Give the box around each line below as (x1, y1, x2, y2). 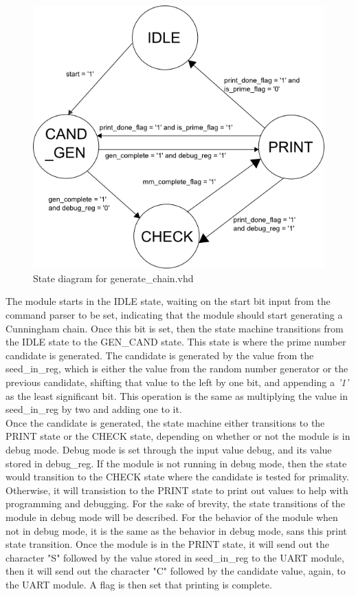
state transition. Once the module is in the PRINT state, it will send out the (5, 537, 329, 551)
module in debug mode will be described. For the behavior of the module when (5, 509, 338, 524)
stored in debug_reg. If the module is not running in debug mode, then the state (5, 456, 347, 470)
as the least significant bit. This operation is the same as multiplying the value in (5, 388, 348, 403)
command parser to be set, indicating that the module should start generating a (5, 308, 343, 321)
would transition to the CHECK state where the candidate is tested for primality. (5, 469, 349, 484)
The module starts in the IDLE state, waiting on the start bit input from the (5, 294, 331, 308)
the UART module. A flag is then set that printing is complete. (5, 577, 272, 591)
